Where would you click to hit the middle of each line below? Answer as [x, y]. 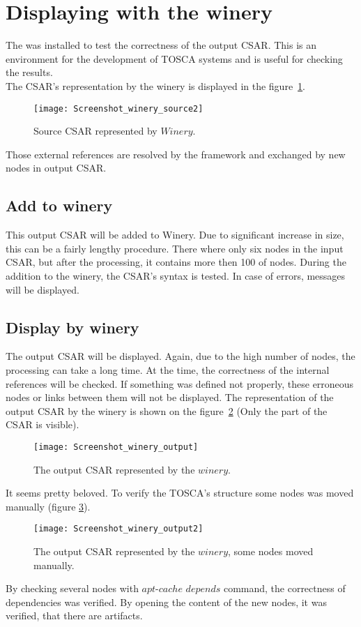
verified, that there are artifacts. [74, 615]
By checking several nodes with [72, 588]
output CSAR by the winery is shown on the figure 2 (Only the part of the [167, 410]
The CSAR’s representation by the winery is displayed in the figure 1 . [156, 85]
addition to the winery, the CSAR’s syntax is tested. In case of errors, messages [176, 275]
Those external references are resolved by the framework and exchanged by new [176, 154]
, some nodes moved [271, 551]
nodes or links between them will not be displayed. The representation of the [170, 397]
